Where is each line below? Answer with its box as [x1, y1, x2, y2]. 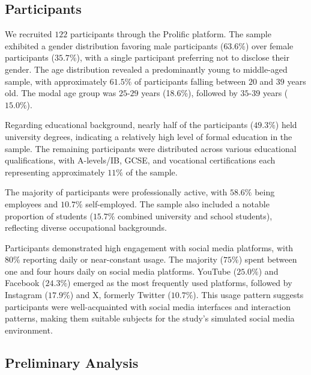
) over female [245, 39, 294, 52]
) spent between [238, 253, 297, 266]
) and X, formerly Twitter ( [70, 288, 171, 301]
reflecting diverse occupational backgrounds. [5, 221, 167, 234]
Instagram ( [5, 288, 49, 301]
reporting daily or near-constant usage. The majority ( [23, 253, 223, 266]
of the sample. [125, 165, 178, 178]
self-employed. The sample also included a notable [85, 197, 270, 210]
